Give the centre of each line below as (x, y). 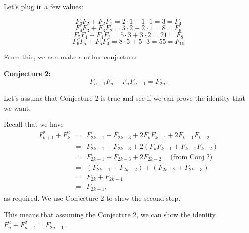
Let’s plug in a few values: (43, 6)
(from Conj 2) (192, 157)
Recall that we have (34, 124)
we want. (18, 107)
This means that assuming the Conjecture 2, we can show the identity (110, 214)
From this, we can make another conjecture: (70, 57)
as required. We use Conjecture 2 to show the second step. (92, 198)
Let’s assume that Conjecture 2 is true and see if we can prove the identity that (124, 98)
